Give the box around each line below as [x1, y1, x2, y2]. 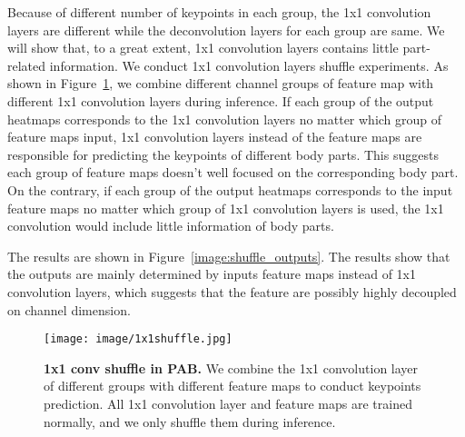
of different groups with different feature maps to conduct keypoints [44, 376, 421, 395]
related [7, 55, 46, 74]
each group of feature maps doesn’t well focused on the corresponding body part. [7, 163, 459, 182]
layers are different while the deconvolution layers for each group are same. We [7, 20, 445, 39]
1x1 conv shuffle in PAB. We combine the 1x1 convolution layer [44, 358, 419, 377]
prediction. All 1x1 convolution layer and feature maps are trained [44, 393, 412, 412]
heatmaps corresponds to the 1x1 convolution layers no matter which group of [7, 109, 442, 128]
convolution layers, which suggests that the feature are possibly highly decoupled [7, 282, 457, 301]
